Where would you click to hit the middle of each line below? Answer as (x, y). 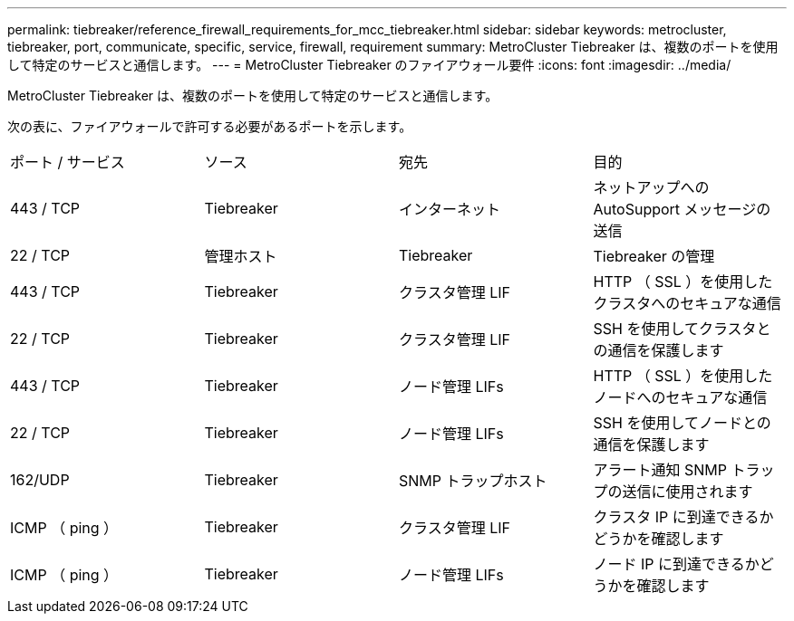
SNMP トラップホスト (473, 481)
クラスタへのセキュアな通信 (687, 303)
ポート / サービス (68, 162)
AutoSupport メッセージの (682, 209)
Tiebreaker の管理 (654, 256)
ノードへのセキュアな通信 (680, 397)
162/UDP (40, 480)
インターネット (450, 209)
